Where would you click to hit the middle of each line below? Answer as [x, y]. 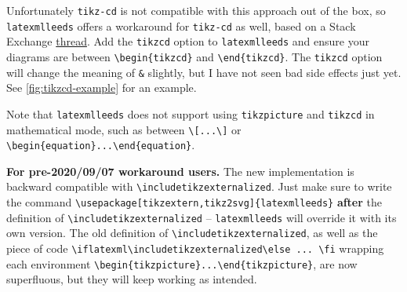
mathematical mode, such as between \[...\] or [124, 129]
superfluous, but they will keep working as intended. [132, 279]
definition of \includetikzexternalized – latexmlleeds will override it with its [202, 217]
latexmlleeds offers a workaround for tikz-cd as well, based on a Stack [181, 26]
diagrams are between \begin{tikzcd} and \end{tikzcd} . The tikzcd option [194, 56]
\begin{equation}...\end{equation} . [101, 145]
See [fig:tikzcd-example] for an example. [102, 88]
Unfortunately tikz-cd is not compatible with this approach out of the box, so [196, 10]
